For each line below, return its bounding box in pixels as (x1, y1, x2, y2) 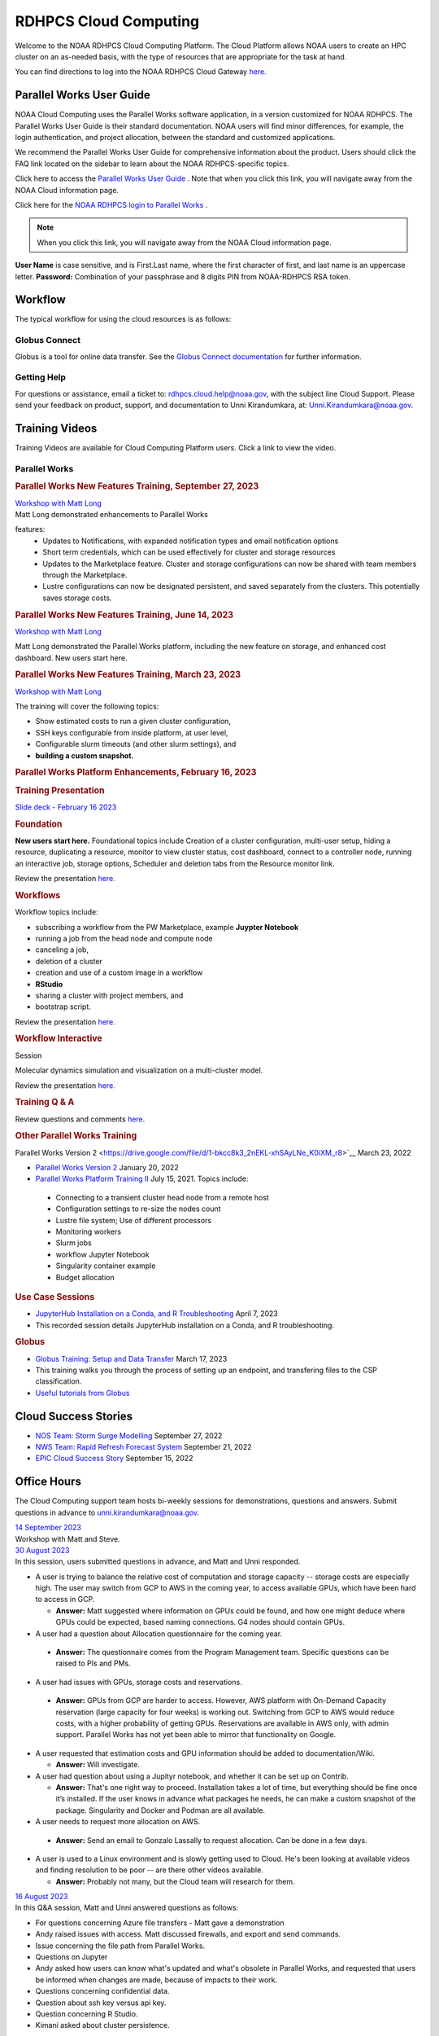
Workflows (15, 889, 61, 901)
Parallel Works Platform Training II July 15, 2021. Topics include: (35, 1174, 249, 1184)
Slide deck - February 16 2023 (15, 802, 117, 812)
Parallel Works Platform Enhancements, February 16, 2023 (15, 766, 257, 778)
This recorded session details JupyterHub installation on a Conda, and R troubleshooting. (35, 1320, 335, 1330)
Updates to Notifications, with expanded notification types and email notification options (42, 536, 339, 546)
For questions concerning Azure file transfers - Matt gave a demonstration (35, 1918, 285, 1928)
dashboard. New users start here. (15, 652, 128, 663)
